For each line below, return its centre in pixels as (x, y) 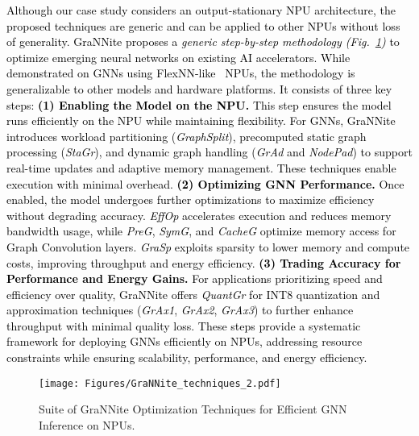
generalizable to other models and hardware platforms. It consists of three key (199, 88)
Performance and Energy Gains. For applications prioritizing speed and (195, 278)
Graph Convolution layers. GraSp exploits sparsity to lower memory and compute (208, 246)
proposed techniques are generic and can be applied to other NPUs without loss (203, 25)
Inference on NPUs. (87, 424)
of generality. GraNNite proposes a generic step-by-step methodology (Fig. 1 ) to (203, 42)
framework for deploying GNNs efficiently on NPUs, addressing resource (185, 341)
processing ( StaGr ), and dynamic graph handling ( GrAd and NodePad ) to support (209, 152)
